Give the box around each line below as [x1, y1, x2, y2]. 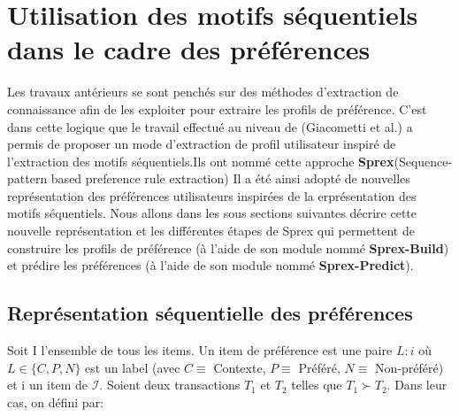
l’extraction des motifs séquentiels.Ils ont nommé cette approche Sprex [7, 151, 394, 170]
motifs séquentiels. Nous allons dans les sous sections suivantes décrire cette [7, 204, 417, 222]
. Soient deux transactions [99, 375, 241, 394]
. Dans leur [386, 375, 448, 394]
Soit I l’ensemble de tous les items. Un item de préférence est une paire [7, 341, 393, 359]
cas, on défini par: [7, 392, 104, 411]
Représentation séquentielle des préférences [7, 299, 413, 327]
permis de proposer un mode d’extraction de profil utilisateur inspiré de [7, 135, 396, 153]
